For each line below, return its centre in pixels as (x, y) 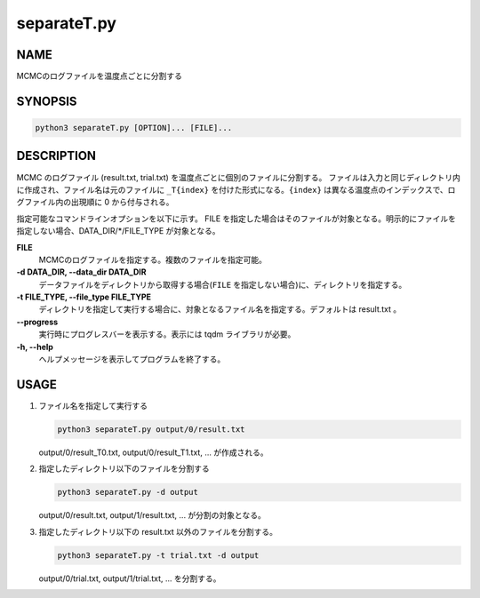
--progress (37, 322)
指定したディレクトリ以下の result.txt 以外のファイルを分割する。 (158, 531)
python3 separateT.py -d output (128, 492)
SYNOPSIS (47, 101)
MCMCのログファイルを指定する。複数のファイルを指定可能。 (152, 259)
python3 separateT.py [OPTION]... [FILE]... (134, 128)
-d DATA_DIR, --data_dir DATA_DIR (81, 272)
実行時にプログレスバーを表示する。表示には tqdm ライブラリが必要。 (167, 334)
